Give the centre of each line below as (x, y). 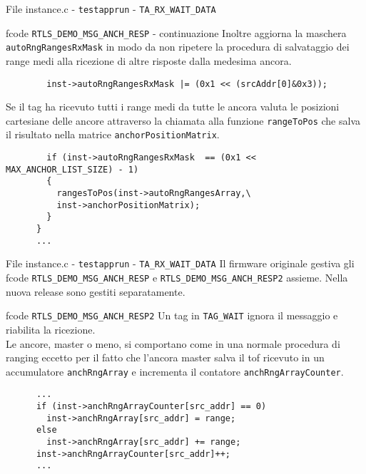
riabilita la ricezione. (51, 329)
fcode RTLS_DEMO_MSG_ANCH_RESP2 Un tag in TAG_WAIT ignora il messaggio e (172, 315)
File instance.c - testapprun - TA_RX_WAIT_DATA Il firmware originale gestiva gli (180, 263)
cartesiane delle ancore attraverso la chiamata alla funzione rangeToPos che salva (183, 120)
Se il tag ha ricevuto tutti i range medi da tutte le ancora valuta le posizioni (173, 107)
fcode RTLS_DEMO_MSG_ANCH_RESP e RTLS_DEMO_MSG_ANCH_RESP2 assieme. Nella (177, 278)
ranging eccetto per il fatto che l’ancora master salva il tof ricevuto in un (165, 357)
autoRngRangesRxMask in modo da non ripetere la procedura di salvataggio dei (178, 47)
